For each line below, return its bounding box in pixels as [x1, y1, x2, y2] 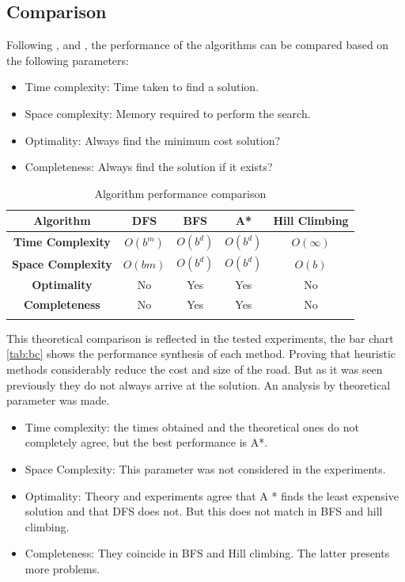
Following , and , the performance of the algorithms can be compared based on [6, 36, 389, 53]
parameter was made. [6, 392, 110, 409]
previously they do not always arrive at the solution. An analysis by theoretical [6, 376, 391, 393]
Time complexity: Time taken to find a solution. [25, 78, 259, 95]
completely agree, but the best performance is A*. [25, 434, 268, 451]
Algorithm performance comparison [94, 184, 267, 201]
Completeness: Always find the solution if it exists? [25, 158, 273, 175]
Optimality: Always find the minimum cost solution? [25, 131, 281, 148]
